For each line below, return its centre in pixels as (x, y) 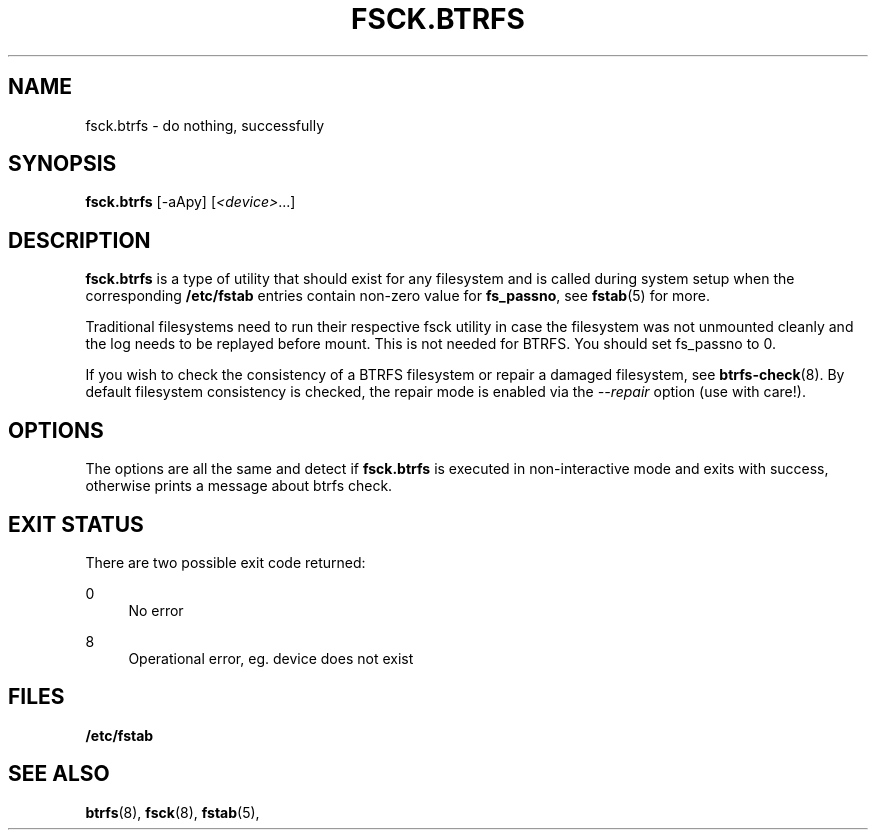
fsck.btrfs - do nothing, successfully (205, 125)
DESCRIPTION (79, 240)
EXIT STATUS (76, 524)
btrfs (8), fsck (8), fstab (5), (172, 812)
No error (156, 610)
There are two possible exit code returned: (225, 562)
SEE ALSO (59, 774)
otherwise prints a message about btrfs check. (239, 486)
